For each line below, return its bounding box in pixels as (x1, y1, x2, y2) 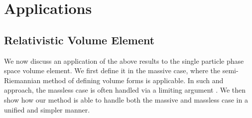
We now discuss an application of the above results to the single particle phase (4, 55, 244, 66)
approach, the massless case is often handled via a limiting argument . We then (4, 85, 246, 95)
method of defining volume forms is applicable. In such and (42, 75, 224, 85)
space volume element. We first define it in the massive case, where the (4, 65, 220, 76)
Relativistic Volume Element (4, 32, 155, 47)
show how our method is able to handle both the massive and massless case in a (4, 94, 248, 105)
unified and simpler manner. (4, 104, 90, 115)
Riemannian (4, 75, 41, 85)
